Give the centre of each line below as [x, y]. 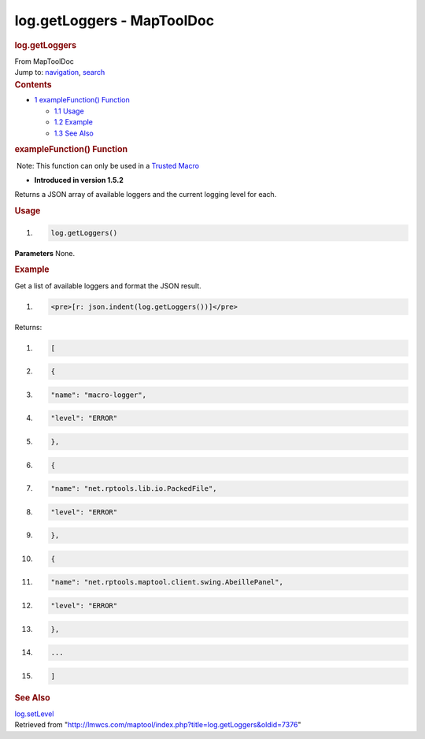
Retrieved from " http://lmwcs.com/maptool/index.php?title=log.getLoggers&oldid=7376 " [158, 725]
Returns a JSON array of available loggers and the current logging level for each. [146, 195]
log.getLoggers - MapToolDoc [115, 20]
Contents [33, 84]
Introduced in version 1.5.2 [79, 180]
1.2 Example [74, 122]
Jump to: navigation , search [60, 72]
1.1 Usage [69, 111]
